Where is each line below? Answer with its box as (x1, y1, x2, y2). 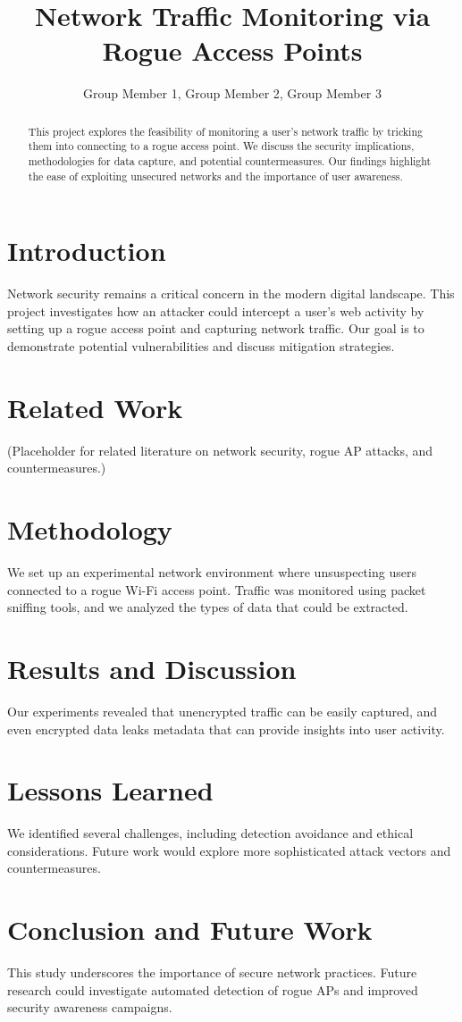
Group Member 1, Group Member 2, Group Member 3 (83, 84, 382, 103)
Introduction (7, 232, 166, 269)
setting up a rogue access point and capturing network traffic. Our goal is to (7, 319, 424, 338)
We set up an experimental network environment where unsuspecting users (7, 563, 416, 582)
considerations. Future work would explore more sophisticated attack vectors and (7, 841, 451, 859)
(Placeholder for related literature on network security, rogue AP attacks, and (7, 440, 433, 459)
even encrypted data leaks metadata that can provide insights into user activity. (7, 719, 445, 738)
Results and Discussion (7, 650, 297, 687)
